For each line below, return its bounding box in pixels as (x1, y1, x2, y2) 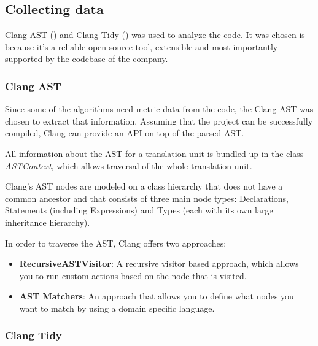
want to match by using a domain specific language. (19, 301, 215, 314)
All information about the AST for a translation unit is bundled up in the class (5, 147, 304, 160)
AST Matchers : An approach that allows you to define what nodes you (19, 290, 294, 302)
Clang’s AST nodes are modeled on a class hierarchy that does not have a (5, 180, 283, 193)
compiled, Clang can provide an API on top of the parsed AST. (5, 126, 244, 139)
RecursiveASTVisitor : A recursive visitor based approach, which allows (19, 257, 299, 270)
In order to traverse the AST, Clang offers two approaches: (5, 236, 227, 249)
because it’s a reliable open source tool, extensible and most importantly (5, 40, 278, 53)
